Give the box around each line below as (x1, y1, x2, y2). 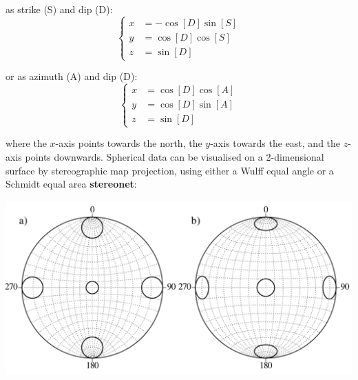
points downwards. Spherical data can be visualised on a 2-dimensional (25, 149, 324, 163)
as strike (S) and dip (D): (6, 2, 113, 16)
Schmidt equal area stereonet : (6, 177, 137, 191)
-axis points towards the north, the (55, 136, 202, 150)
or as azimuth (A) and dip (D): (6, 69, 138, 83)
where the (6, 136, 47, 150)
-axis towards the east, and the (210, 136, 341, 150)
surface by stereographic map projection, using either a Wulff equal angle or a (6, 163, 334, 177)
